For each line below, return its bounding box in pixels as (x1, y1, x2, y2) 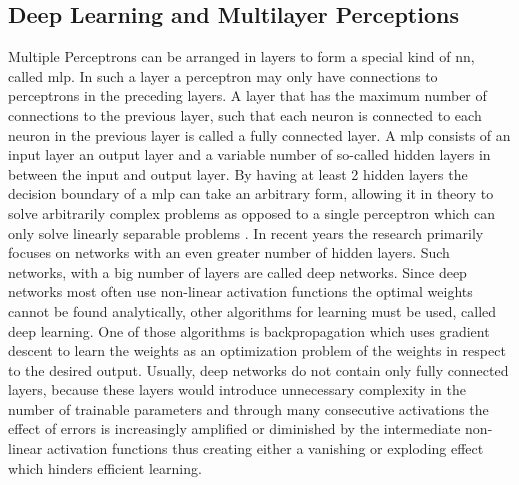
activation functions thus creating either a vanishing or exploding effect (46, 438, 484, 459)
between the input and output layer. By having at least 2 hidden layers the (8, 163, 468, 184)
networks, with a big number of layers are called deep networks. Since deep (8, 261, 467, 282)
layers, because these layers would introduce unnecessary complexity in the (8, 379, 466, 400)
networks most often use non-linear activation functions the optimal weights (8, 281, 473, 302)
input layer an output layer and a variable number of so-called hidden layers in (8, 144, 491, 165)
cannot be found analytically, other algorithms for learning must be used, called (8, 300, 497, 321)
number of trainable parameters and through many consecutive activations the (8, 398, 489, 419)
